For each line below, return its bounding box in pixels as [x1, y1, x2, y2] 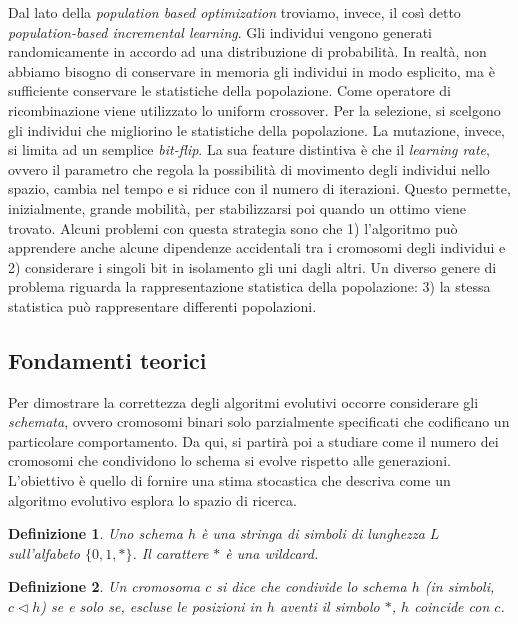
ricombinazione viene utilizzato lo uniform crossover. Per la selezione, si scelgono [8, 99, 501, 120]
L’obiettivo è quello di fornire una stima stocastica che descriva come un [8, 470, 451, 491]
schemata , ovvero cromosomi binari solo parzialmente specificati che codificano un [8, 411, 510, 432]
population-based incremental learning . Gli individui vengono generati [8, 21, 432, 42]
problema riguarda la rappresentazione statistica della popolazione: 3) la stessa [8, 276, 491, 297]
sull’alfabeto [8, 542, 80, 563]
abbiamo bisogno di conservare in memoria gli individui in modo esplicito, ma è [8, 60, 495, 81]
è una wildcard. [225, 542, 319, 563]
